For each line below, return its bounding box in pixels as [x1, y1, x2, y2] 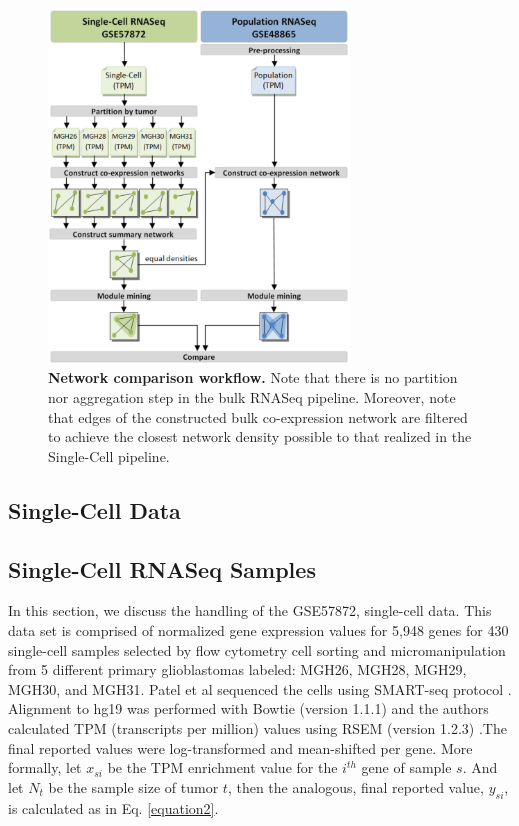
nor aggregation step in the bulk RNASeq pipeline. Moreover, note [48, 387, 456, 408]
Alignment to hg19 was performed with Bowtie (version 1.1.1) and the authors [8, 698, 489, 719]
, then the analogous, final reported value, [227, 776, 484, 797]
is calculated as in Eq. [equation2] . [8, 797, 219, 818]
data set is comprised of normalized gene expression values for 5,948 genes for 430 [8, 620, 509, 641]
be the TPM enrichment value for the [107, 757, 338, 778]
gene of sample [361, 757, 452, 778]
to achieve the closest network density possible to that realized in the [48, 426, 472, 447]
